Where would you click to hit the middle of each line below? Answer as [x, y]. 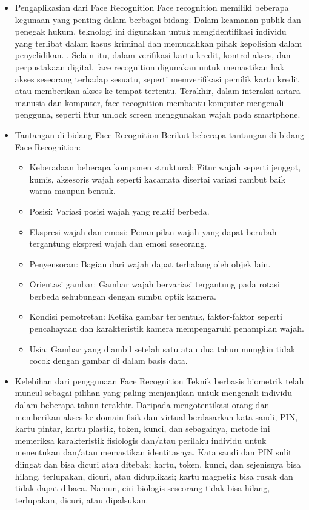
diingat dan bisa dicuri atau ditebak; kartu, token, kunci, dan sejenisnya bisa [158, 464]
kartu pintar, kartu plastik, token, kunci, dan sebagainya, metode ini [142, 428]
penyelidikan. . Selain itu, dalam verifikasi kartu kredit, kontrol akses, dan [153, 55]
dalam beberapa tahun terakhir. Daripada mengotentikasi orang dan [142, 405]
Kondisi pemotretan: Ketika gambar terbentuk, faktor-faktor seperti [156, 316]
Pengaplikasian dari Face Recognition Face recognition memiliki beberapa [152, 7]
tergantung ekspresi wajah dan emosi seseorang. [118, 243]
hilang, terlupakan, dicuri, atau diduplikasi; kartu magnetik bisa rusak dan [154, 476]
